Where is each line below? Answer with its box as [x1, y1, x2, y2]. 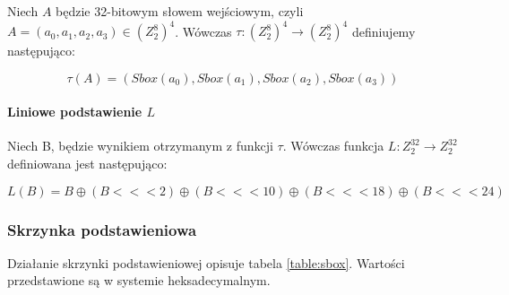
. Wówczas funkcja [282, 136, 384, 155]
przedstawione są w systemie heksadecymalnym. [7, 271, 271, 290]
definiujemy [351, 22, 416, 40]
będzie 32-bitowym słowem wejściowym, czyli [56, 2, 304, 20]
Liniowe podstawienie [7, 102, 142, 121]
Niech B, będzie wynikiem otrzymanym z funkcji [7, 136, 273, 155]
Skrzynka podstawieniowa [7, 218, 197, 240]
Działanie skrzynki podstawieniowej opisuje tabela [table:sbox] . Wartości [7, 253, 405, 272]
